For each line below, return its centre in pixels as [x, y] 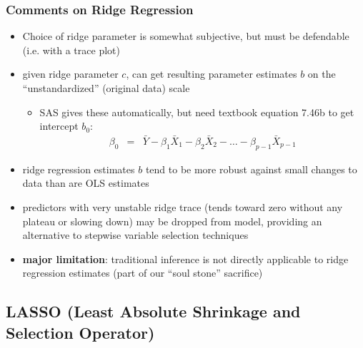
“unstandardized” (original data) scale [106, 88]
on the [322, 74]
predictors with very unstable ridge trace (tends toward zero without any [183, 207]
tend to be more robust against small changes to [251, 169]
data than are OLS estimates [86, 183]
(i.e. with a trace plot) [71, 50]
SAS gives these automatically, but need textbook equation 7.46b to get [197, 112]
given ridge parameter [70, 74]
